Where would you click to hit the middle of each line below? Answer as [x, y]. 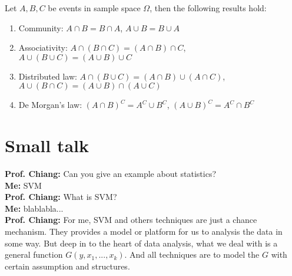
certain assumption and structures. [67, 266]
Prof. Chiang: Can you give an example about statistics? [111, 174]
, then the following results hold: [208, 8]
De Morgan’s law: [50, 105]
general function [34, 254]
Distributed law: [48, 76]
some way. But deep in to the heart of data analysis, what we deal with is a [141, 243]
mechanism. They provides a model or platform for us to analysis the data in [144, 231]
